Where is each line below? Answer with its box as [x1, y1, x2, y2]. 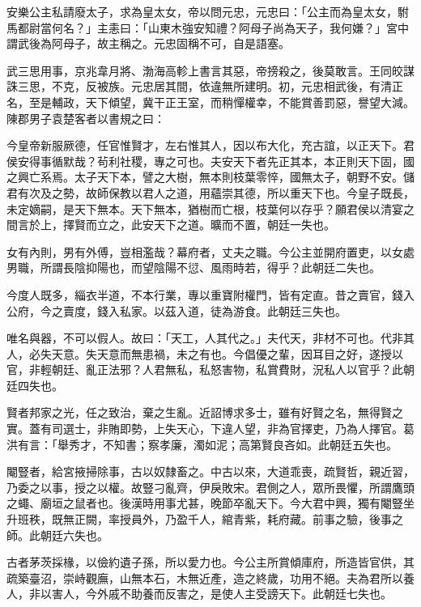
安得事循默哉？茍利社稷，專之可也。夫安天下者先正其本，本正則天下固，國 [17, 152, 415, 169]
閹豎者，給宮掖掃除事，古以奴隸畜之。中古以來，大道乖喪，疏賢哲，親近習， [6, 463, 415, 480]
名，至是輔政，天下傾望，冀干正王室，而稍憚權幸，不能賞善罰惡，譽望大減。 [6, 93, 415, 110]
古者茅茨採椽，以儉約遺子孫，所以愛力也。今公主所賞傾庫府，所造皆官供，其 [6, 554, 415, 571]
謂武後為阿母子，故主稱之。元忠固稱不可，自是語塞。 [6, 35, 290, 52]
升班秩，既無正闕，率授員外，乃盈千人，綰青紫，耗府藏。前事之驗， [6, 511, 369, 528]
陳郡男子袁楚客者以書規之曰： [6, 109, 165, 126]
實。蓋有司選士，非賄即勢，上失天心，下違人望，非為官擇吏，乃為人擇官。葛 [6, 420, 415, 437]
